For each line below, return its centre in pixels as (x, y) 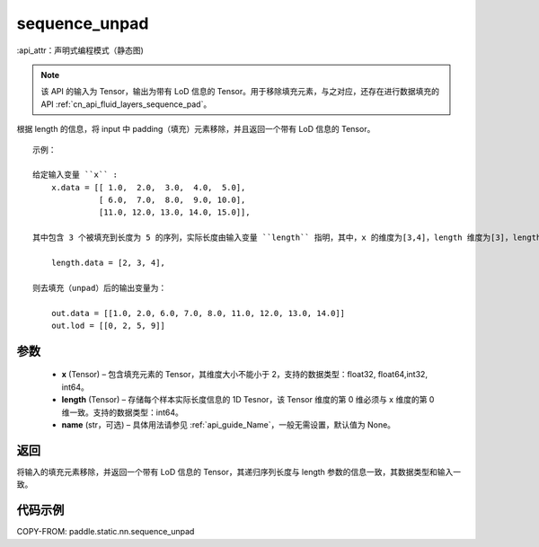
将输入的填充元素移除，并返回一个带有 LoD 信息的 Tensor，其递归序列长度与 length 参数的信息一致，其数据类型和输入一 (239, 472)
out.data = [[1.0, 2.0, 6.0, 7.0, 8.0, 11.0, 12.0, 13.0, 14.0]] (198, 313)
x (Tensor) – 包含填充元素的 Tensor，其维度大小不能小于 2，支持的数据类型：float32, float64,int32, (245, 375)
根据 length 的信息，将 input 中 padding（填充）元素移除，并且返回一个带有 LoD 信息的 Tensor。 (196, 129)
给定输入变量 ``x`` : (75, 175)
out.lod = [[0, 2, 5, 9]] (108, 325)
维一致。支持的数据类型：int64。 (122, 412)
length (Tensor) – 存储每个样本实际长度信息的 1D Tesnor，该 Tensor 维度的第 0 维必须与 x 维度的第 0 (248, 400)
